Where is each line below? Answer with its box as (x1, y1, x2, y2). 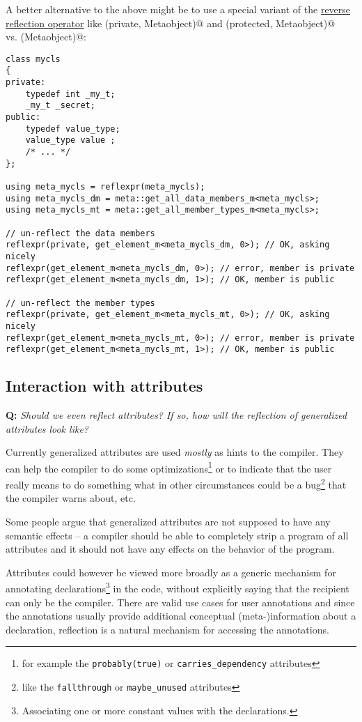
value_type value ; (25, 135, 116, 146)
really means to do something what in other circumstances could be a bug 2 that (6, 475, 347, 491)
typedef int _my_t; (25, 89, 116, 99)
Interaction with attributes (6, 375, 203, 397)
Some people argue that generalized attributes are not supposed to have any (6, 514, 331, 528)
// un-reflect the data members (6, 228, 155, 238)
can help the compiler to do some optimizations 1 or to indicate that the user (6, 459, 332, 475)
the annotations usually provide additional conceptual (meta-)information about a (6, 608, 356, 623)
